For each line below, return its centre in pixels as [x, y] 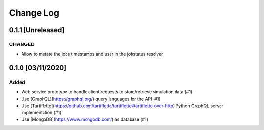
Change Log [34, 13]
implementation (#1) [41, 112]
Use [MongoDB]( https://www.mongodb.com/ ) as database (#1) [85, 119]
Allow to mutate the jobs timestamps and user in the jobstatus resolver [92, 54]
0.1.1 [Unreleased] [37, 30]
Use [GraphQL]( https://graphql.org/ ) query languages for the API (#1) [91, 99]
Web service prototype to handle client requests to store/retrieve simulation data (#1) [107, 92]
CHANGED [22, 44]
